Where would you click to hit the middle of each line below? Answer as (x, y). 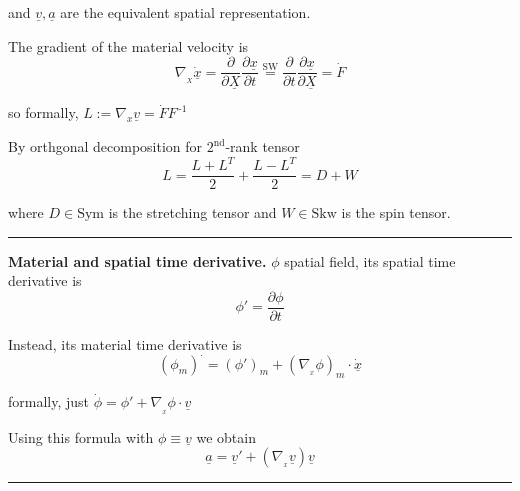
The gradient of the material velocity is (128, 45)
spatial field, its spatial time (370, 260)
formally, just (49, 401)
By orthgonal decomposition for (105, 146)
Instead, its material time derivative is (125, 344)
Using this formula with (81, 436)
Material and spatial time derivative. (137, 260)
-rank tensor (262, 146)
